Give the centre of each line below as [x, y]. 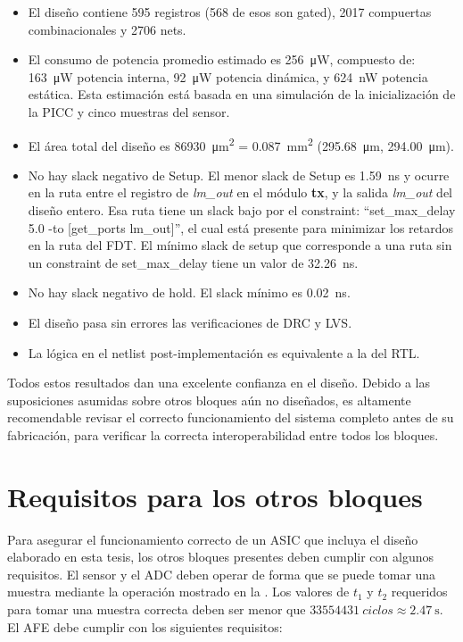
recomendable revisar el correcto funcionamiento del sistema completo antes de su [231, 417]
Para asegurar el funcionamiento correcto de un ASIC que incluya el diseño [213, 539]
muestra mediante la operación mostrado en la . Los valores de [178, 592]
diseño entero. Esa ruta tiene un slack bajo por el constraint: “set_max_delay [242, 210]
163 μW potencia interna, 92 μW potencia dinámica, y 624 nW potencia [228, 76]
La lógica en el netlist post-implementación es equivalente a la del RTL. [224, 352]
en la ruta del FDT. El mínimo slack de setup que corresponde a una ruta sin [240, 245]
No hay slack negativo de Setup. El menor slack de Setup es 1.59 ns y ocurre [239, 175]
